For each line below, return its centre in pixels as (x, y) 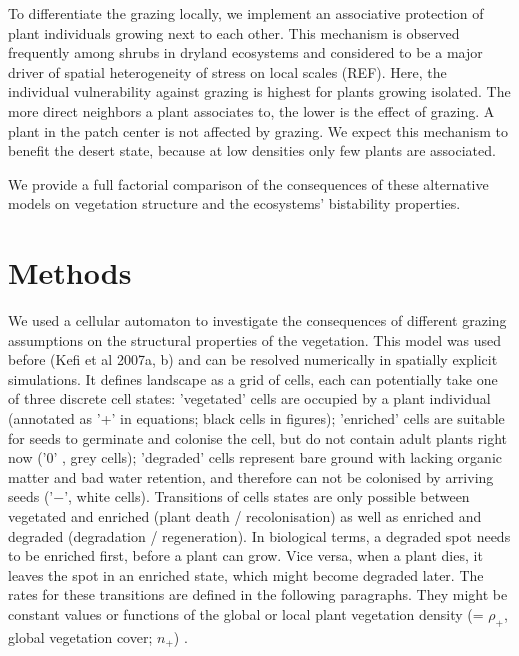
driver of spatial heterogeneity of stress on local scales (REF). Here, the (227, 71)
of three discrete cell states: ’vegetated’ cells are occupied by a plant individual (249, 398)
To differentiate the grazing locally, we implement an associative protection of (246, 13)
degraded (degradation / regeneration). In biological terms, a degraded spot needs (259, 535)
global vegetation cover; (80, 636)
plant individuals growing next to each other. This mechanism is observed (234, 32)
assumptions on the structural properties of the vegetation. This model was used (255, 339)
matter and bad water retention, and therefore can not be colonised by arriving (251, 476)
